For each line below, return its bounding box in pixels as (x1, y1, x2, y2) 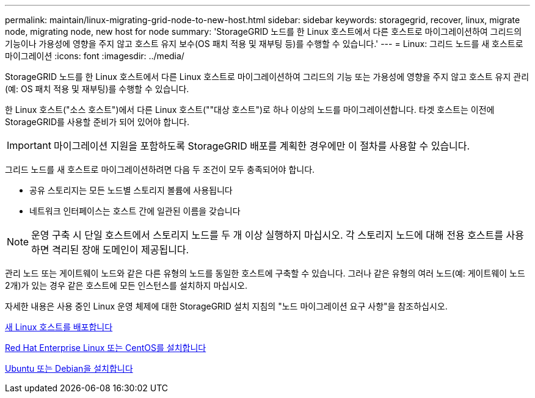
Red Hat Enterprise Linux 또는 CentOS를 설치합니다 (5, 342, 206, 353)
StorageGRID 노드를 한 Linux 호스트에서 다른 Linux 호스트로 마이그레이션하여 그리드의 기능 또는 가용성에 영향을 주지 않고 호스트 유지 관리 (5, 71, 530, 82)
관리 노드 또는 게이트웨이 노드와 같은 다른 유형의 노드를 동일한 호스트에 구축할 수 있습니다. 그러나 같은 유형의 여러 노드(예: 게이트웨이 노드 (5, 268, 525, 278)
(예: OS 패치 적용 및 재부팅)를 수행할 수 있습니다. (5, 84, 189, 94)
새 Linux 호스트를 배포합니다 (5, 322, 113, 332)
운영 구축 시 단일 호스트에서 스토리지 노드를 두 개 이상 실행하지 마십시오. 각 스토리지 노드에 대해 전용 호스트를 (31, 229, 504, 241)
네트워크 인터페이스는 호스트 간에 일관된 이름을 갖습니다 (29, 206, 241, 216)
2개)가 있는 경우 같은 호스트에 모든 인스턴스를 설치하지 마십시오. (5, 280, 247, 291)
